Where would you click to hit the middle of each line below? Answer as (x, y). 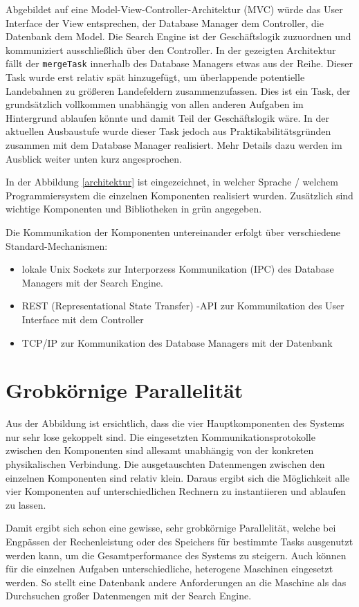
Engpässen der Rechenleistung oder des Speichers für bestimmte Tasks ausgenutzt (179, 541)
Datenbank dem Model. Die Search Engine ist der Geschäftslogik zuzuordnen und (178, 36)
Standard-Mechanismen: (57, 245)
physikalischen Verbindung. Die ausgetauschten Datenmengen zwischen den (165, 464)
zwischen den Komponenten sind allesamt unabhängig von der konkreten (160, 450)
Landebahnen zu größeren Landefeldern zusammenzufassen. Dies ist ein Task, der (178, 90)
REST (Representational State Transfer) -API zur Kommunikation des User (183, 306)
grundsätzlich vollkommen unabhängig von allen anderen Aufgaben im (155, 104)
